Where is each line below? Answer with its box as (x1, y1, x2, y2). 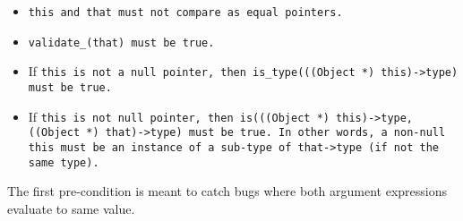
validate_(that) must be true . (28, 36, 215, 49)
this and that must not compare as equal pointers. (28, 6, 343, 19)
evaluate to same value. (7, 199, 135, 217)
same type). (28, 156, 99, 169)
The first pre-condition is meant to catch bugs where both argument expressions (7, 182, 448, 200)
